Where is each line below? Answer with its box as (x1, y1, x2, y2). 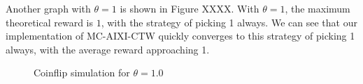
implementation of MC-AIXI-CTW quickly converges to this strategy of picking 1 (6, 28, 355, 43)
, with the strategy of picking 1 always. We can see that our (101, 15, 357, 29)
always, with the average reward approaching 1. (6, 42, 210, 56)
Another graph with (6, 1, 91, 15)
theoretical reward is (6, 15, 94, 29)
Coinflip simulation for (34, 65, 130, 80)
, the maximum (285, 1, 350, 15)
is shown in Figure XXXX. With (120, 1, 259, 15)
